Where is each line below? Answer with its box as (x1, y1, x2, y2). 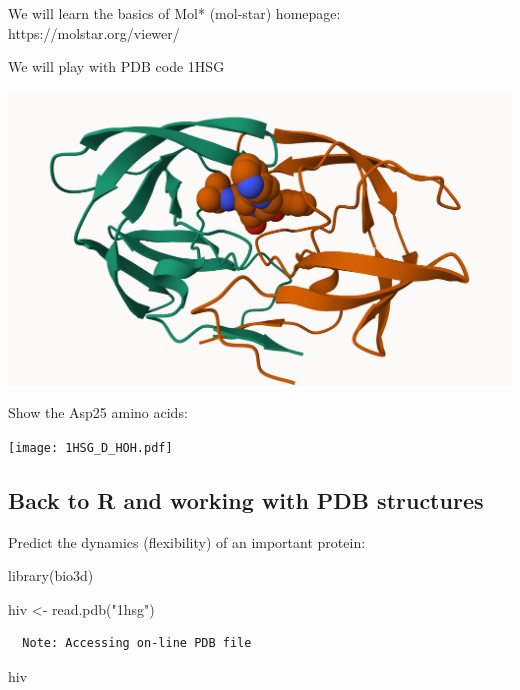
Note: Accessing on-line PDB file (22, 636, 252, 651)
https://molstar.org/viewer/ (8, 22, 180, 43)
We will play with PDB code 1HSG (8, 56, 225, 77)
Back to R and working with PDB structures (8, 484, 484, 515)
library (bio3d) (8, 565, 94, 586)
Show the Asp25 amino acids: (8, 402, 188, 423)
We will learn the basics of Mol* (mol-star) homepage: (8, 3, 341, 23)
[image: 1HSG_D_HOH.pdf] (8, 440, 173, 455)
